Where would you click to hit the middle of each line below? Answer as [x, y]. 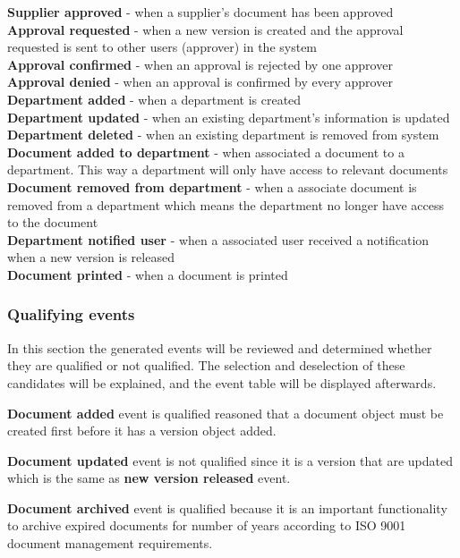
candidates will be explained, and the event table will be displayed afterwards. [222, 382]
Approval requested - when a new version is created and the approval [205, 29]
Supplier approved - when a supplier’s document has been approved [200, 12]
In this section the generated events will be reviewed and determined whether [220, 347]
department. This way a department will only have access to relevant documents [228, 169]
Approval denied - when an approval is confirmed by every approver [200, 82]
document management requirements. [110, 543]
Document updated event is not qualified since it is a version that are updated [230, 460]
